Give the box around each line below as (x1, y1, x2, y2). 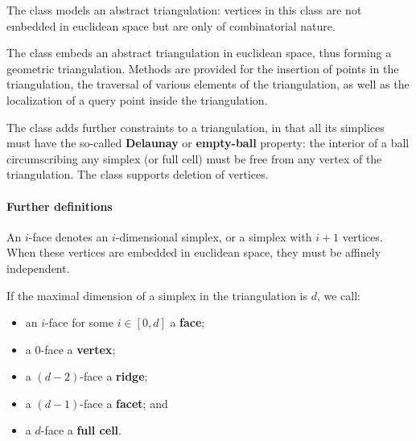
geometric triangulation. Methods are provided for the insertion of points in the (6, 60, 399, 76)
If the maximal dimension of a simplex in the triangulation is (6, 286, 308, 303)
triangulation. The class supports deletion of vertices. (6, 166, 269, 183)
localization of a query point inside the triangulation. (6, 91, 268, 108)
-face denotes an (28, 228, 109, 245)
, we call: (316, 286, 360, 303)
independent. (6, 259, 70, 276)
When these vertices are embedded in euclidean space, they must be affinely (6, 244, 381, 261)
